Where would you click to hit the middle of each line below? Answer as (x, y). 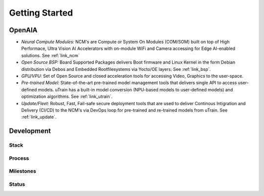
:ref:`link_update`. (39, 117)
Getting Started (41, 13)
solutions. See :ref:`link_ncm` (51, 55)
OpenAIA (23, 30)
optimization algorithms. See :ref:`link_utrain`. (67, 97)
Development (30, 131)
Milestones (22, 171)
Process (19, 158)
